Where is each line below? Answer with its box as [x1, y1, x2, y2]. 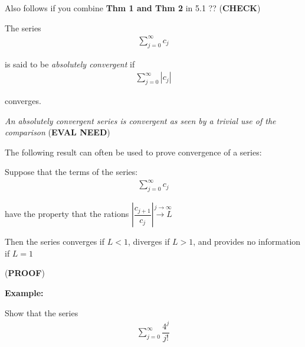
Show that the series [5, 306, 78, 319]
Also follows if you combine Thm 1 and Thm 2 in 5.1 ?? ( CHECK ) [5, 2, 261, 14]
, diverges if [127, 235, 170, 248]
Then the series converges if [5, 235, 105, 248]
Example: [5, 287, 44, 299]
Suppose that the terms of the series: [5, 166, 138, 178]
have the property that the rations [5, 207, 129, 220]
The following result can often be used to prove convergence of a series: [5, 145, 262, 158]
